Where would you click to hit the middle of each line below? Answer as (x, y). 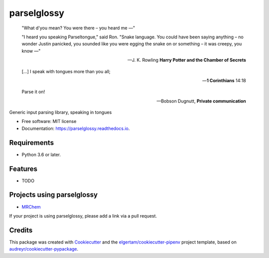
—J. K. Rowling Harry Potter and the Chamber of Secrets (187, 60)
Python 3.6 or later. (41, 154)
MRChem (31, 207)
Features (23, 169)
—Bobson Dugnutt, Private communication (201, 101)
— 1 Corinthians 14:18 (224, 80)
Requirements (32, 143)
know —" (31, 51)
